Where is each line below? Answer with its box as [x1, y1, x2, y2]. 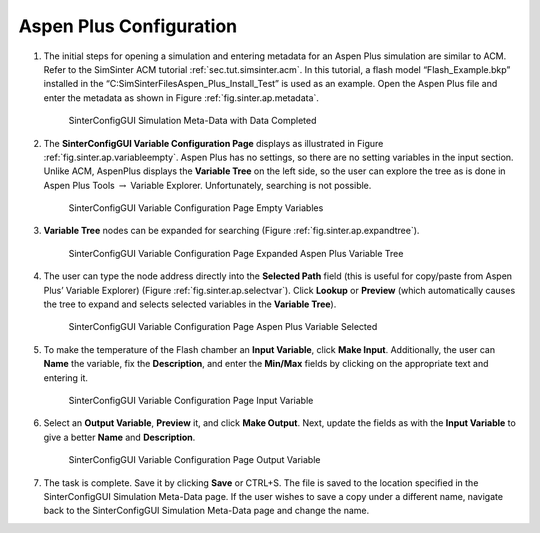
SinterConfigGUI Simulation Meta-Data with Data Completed [68, 115, 317, 127]
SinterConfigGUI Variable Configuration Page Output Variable [68, 454, 321, 466]
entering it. [43, 371, 89, 384]
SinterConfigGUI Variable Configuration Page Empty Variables [68, 202, 324, 214]
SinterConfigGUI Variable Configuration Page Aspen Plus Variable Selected [68, 321, 378, 333]
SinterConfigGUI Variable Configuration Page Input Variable [68, 394, 314, 406]
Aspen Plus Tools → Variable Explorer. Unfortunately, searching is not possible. [43, 179, 372, 191]
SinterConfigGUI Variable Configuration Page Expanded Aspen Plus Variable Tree [68, 247, 404, 259]
